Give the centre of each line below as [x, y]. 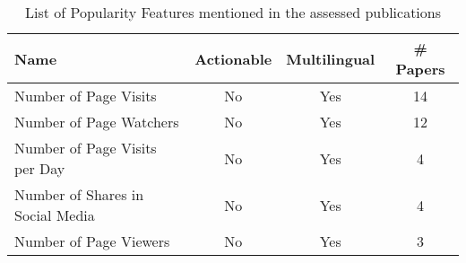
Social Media [55, 215]
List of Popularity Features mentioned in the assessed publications [233, 12]
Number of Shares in [79, 194]
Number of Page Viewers [92, 241]
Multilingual [331, 58]
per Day [40, 168]
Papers [420, 69]
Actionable [233, 58]
